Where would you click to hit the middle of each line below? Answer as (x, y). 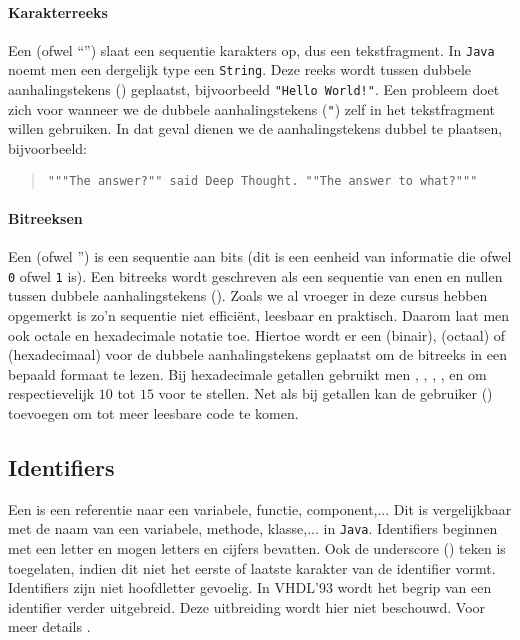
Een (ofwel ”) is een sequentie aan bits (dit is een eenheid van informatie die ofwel (260, 256)
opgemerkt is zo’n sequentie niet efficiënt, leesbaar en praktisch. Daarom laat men (259, 314)
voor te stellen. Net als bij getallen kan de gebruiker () (325, 393)
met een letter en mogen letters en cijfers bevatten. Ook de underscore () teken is (257, 547)
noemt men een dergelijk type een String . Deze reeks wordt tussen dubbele (240, 69)
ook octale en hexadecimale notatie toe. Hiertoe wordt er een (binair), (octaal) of (257, 334)
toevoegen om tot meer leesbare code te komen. (153, 412)
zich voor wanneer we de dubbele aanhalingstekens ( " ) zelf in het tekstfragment (251, 108)
